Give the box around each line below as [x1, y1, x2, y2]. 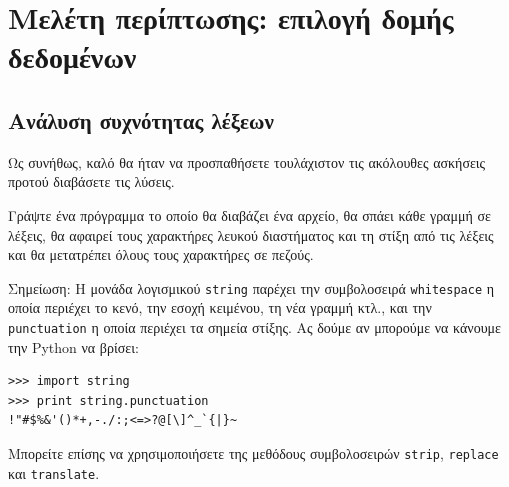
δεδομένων [8, 36, 137, 77]
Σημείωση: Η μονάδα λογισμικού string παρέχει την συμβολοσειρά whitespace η [8, 277, 495, 298]
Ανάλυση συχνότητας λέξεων [8, 104, 274, 135]
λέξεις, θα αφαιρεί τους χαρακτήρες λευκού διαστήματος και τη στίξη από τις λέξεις [8, 224, 494, 245]
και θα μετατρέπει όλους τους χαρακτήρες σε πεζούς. [8, 244, 314, 265]
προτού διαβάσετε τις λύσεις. [8, 171, 175, 192]
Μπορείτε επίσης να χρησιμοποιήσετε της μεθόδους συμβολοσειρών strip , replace [8, 443, 499, 464]
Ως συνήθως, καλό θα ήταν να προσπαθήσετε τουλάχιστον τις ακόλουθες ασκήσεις [8, 151, 486, 172]
